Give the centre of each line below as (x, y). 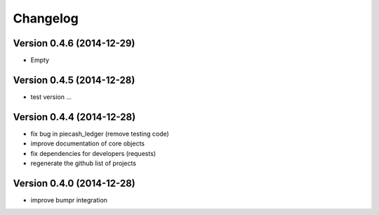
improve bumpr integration (69, 200)
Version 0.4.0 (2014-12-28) (74, 183)
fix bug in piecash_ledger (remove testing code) (100, 133)
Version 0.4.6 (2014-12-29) (74, 43)
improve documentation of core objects (88, 143)
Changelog (46, 18)
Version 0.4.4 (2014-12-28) (74, 117)
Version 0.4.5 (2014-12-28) (74, 80)
